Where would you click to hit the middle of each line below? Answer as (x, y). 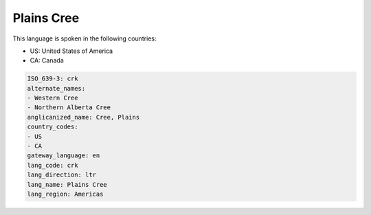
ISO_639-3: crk (53, 79)
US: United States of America (71, 51)
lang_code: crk (53, 165)
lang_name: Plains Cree (67, 184)
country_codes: (53, 127)
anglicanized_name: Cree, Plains (83, 117)
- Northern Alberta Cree (69, 107)
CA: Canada (47, 60)
